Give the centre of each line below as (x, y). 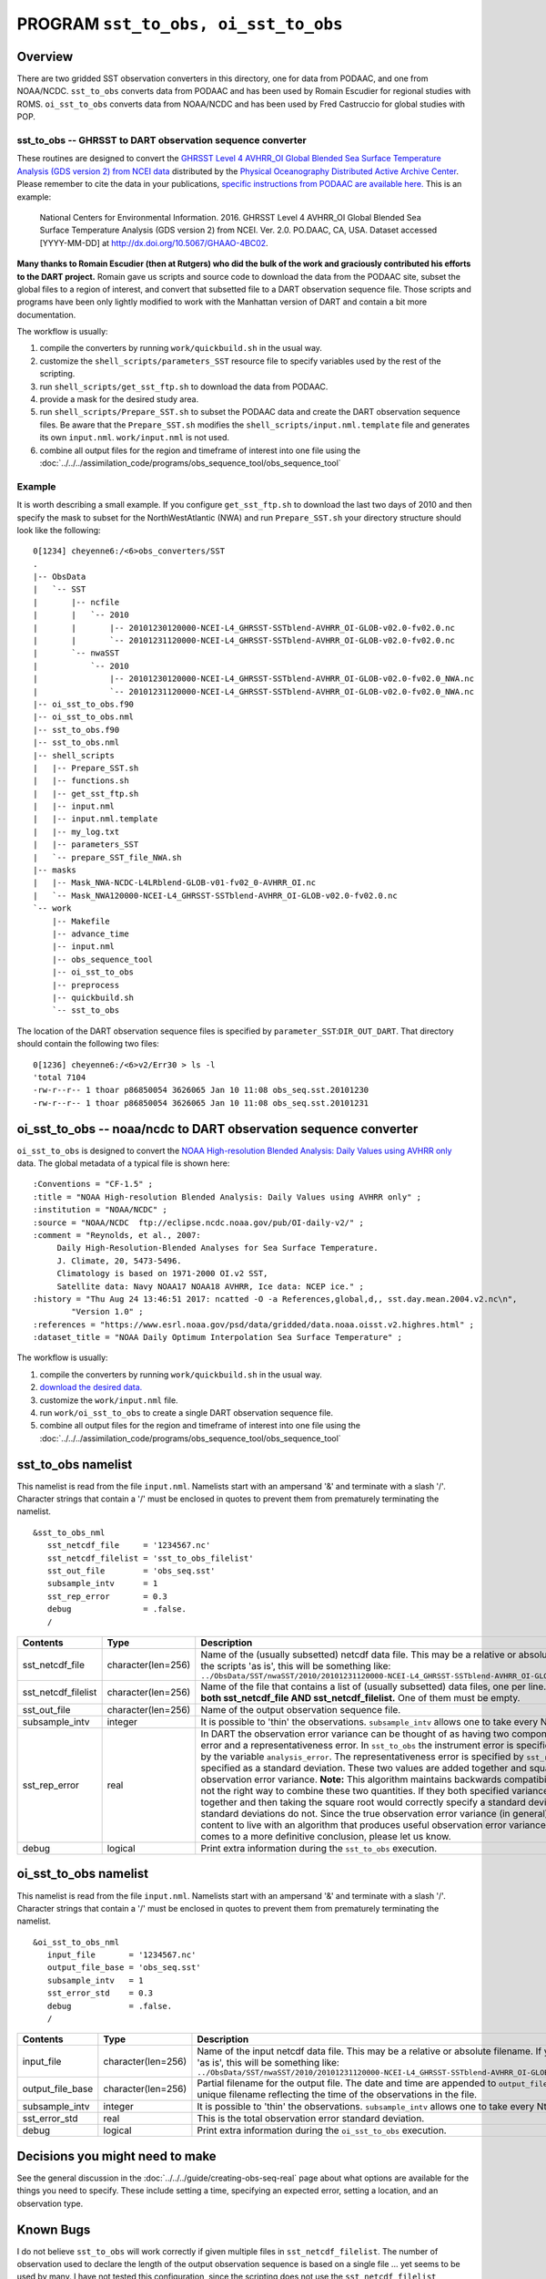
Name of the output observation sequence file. (301, 1710)
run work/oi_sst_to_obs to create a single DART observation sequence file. (187, 1413)
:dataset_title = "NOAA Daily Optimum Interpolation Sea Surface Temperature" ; (218, 1337)
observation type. (50, 2203)
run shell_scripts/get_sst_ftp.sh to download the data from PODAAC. (184, 387)
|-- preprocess (86, 985)
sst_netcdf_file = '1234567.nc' (129, 1546)
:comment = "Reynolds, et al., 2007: (117, 1235)
